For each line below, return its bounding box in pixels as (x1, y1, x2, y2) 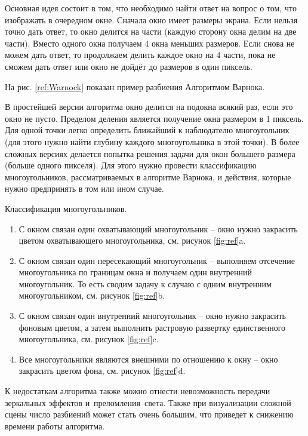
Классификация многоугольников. (5, 202, 127, 214)
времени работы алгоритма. (5, 419, 105, 432)
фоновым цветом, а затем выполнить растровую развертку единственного (19, 321, 286, 333)
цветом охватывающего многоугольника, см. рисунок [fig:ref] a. (19, 234, 246, 247)
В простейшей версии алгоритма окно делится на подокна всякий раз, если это (5, 100, 293, 113)
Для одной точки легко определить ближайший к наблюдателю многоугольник (5, 124, 289, 136)
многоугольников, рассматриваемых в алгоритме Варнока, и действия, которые (5, 170, 291, 183)
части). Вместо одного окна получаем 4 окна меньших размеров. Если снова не (5, 36, 295, 49)
